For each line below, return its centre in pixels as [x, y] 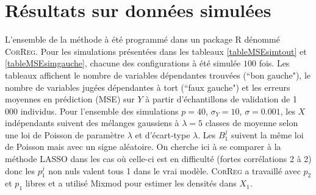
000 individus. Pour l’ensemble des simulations [92, 111]
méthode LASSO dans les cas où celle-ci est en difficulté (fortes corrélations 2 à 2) [158, 159]
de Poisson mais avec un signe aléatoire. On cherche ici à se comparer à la [143, 147]
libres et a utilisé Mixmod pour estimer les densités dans [131, 183]
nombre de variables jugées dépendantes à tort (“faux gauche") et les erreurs [148, 87]
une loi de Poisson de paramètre [65, 134]
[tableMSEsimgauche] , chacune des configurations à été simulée [123, 63]
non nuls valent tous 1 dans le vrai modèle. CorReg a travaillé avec [174, 170]
